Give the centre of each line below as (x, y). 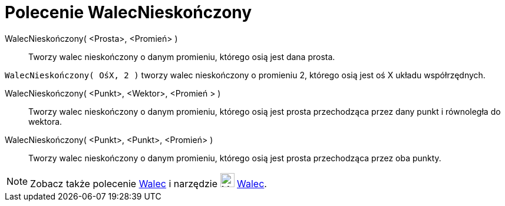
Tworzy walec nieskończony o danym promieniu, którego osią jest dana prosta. (182, 57)
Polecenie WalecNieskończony (128, 12)
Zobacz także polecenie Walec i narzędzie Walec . (148, 183)
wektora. (45, 121)
